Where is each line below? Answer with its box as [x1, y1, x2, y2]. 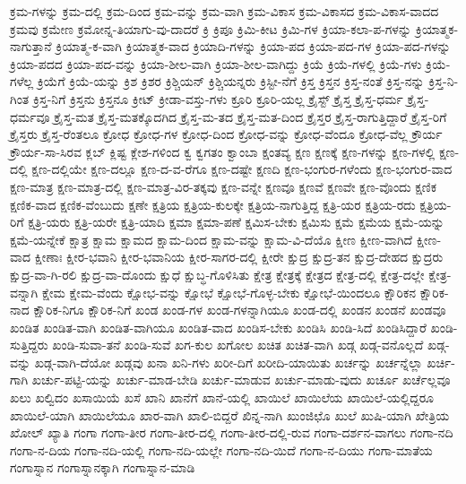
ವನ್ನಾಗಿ [10, 282, 39, 301]
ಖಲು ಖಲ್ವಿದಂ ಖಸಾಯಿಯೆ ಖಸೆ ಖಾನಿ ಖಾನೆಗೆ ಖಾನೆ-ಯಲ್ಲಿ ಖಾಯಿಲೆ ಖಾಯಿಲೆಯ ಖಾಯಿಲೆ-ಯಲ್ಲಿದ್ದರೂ [10, 388, 434, 407]
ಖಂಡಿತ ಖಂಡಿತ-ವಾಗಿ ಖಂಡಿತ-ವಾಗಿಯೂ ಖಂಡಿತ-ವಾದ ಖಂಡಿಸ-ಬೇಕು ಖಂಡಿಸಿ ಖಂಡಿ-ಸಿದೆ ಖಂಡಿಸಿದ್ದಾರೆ [10, 317, 427, 336]
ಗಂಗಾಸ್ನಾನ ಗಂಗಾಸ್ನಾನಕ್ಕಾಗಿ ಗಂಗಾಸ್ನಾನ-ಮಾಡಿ [10, 458, 195, 477]
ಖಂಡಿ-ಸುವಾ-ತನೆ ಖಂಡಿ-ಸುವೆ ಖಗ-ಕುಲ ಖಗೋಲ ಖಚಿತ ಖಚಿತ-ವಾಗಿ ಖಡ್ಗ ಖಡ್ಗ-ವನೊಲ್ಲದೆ [52, 335, 424, 354]
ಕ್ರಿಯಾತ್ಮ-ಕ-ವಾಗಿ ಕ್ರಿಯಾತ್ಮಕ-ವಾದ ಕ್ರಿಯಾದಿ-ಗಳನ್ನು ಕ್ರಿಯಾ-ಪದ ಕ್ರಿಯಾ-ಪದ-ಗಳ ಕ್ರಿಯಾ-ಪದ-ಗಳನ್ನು [56, 37, 451, 56]
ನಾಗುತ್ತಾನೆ [10, 37, 52, 56]
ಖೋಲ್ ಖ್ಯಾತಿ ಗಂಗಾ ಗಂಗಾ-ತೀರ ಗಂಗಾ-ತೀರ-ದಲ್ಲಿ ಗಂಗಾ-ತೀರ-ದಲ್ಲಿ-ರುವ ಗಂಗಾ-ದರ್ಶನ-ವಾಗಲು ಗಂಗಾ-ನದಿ [10, 423, 453, 442]
